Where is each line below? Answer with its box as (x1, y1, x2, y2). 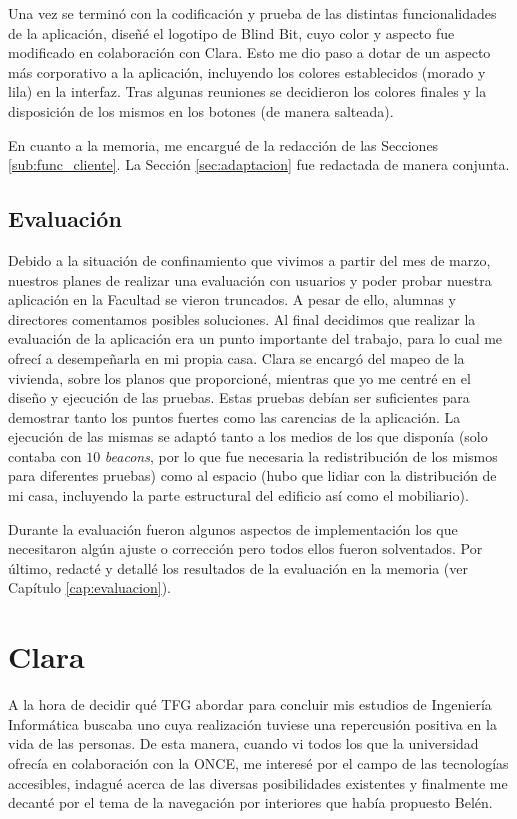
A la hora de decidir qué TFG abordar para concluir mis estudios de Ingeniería (8, 694, 492, 715)
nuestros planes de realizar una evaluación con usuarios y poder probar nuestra (8, 269, 492, 290)
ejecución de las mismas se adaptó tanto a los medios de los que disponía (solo (8, 426, 488, 447)
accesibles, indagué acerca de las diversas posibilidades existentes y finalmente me (8, 772, 508, 793)
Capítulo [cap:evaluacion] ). (8, 577, 171, 598)
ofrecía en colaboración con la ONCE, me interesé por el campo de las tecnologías (8, 752, 509, 773)
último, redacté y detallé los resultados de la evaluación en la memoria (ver (8, 557, 469, 578)
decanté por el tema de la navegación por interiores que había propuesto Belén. (8, 792, 493, 813)
